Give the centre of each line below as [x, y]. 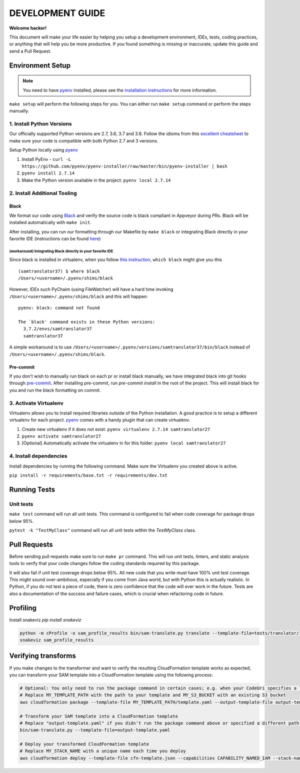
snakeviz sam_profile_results [57, 640]
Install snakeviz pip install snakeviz [45, 619]
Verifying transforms [42, 656]
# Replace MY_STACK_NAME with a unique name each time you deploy [103, 751]
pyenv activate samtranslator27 [61, 436]
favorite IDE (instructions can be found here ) [55, 238]
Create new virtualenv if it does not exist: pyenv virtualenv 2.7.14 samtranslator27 [116, 429]
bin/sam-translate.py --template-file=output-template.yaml [95, 730]
